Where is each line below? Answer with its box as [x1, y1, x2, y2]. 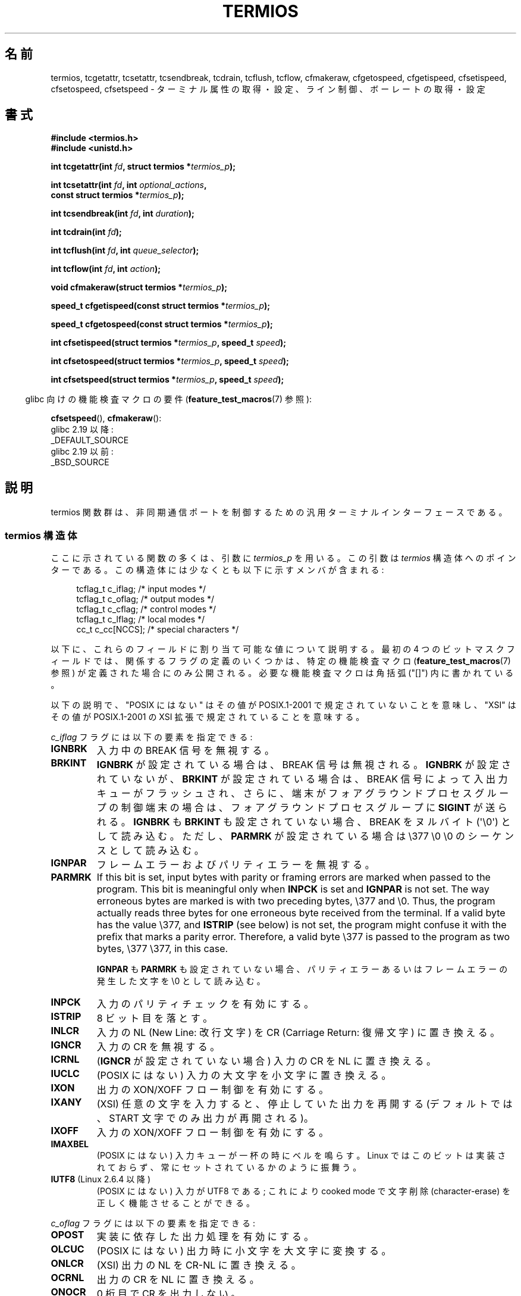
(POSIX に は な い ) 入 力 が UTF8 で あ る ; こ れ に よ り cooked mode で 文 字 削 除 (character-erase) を [96, 1186, 511, 1197]
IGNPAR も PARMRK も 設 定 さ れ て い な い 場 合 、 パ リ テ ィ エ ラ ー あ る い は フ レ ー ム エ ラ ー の [96, 964, 508, 975]
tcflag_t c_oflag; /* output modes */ [76, 594, 215, 605]
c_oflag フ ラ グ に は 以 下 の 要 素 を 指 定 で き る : [51, 1218, 255, 1229]
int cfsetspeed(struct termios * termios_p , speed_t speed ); [51, 374, 284, 385]
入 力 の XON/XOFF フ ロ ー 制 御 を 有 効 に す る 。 [96, 1126, 329, 1139]
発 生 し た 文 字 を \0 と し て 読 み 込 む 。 [96, 976, 265, 987]
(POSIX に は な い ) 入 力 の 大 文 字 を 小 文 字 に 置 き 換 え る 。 [96, 1069, 391, 1082]
